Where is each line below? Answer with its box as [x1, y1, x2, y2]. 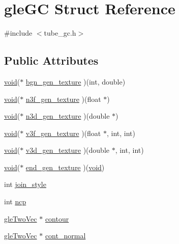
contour [45, 213, 69, 224]
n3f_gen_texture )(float [25, 93, 101, 104]
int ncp [4, 196, 26, 207]
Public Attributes [4, 52, 99, 68]
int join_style [4, 179, 46, 189]
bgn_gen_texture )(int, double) [25, 76, 126, 87]
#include [4, 28, 33, 38]
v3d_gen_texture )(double [25, 145, 109, 155]
